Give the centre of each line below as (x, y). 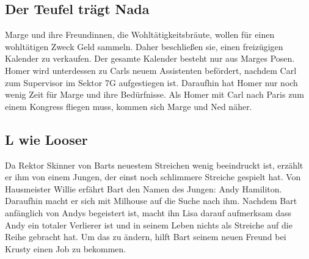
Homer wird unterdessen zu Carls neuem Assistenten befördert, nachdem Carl (151, 70)
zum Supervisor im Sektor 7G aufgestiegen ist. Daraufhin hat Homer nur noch (151, 82)
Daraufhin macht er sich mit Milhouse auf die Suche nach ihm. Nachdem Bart (151, 201)
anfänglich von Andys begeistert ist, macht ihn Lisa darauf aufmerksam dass (148, 212)
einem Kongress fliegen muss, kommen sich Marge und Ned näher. (129, 106)
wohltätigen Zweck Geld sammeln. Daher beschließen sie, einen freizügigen (144, 46)
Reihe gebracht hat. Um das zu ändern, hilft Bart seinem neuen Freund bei (146, 237)
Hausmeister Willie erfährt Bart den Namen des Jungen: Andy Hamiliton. (144, 188)
